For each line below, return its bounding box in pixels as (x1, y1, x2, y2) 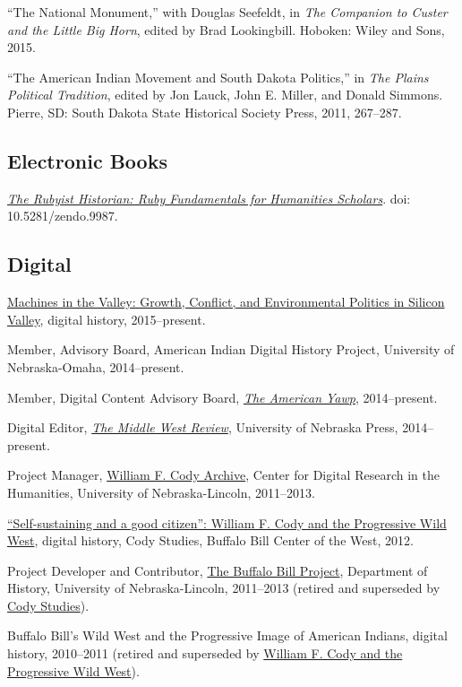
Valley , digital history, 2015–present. (7, 309, 206, 328)
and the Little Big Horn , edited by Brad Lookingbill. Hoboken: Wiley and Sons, (7, 20, 445, 39)
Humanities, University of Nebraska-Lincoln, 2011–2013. (7, 483, 315, 501)
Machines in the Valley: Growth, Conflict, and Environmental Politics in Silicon (7, 292, 445, 311)
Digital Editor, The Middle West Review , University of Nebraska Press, (7, 418, 398, 437)
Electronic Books (7, 146, 167, 174)
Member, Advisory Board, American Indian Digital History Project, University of (7, 340, 455, 359)
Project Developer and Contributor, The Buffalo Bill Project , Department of (7, 561, 428, 579)
